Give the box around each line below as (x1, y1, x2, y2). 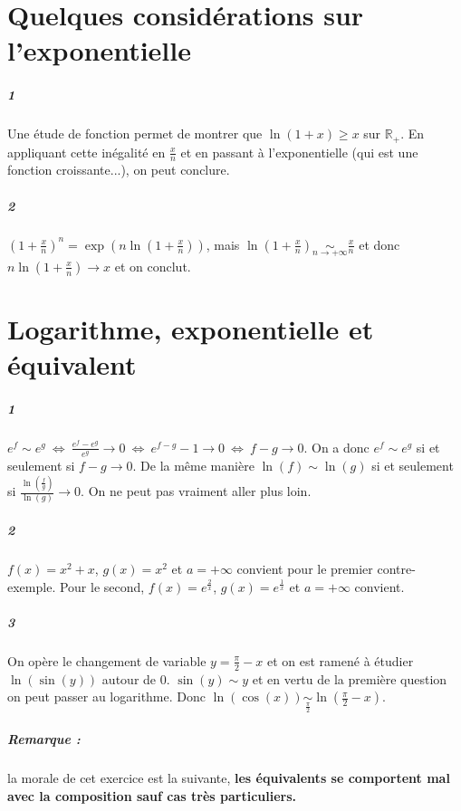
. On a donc (303, 437, 370, 456)
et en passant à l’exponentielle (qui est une (180, 142, 418, 161)
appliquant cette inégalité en (7, 142, 166, 161)
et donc (359, 234, 400, 253)
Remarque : (7, 730, 81, 749)
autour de (101, 669, 157, 688)
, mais (206, 234, 240, 253)
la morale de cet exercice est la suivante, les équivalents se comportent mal (7, 768, 450, 787)
